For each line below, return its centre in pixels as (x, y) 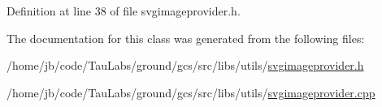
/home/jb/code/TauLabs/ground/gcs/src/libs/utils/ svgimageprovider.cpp (191, 92)
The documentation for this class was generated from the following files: (186, 38)
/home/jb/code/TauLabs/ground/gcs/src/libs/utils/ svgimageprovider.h (185, 65)
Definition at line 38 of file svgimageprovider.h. (124, 11)
